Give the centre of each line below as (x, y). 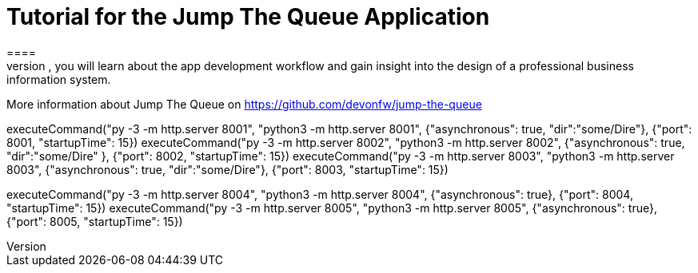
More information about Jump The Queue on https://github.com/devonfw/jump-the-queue (244, 104)
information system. (59, 79)
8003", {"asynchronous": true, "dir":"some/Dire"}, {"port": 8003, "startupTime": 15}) (227, 169)
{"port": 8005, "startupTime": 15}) (95, 221)
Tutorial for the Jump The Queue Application (248, 17)
